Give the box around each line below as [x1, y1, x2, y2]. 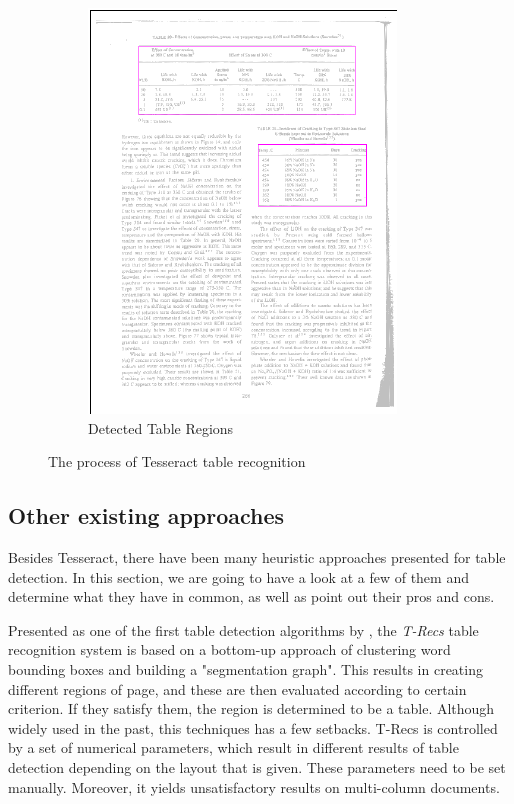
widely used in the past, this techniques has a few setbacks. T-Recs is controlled [8, 717, 498, 738]
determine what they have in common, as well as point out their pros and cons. [8, 586, 495, 607]
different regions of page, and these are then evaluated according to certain [8, 678, 467, 699]
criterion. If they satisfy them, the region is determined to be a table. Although [8, 698, 495, 719]
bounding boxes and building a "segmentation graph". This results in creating [8, 658, 483, 679]
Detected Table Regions [88, 417, 234, 438]
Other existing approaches [8, 500, 285, 531]
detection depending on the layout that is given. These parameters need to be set [8, 756, 506, 777]
